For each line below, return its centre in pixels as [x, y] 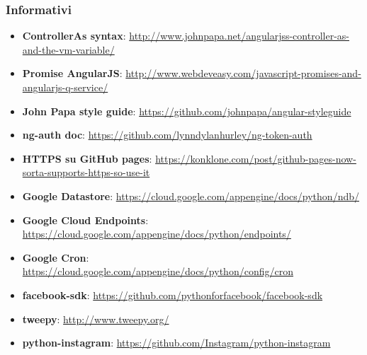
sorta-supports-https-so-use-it [86, 172]
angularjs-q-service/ [65, 87]
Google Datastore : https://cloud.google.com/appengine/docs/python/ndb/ [191, 196]
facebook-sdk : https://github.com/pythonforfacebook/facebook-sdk [173, 295]
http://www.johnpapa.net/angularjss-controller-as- [239, 36]
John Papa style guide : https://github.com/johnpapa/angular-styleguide [187, 111]
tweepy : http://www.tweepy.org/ [96, 319]
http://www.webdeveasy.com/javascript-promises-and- [243, 73]
